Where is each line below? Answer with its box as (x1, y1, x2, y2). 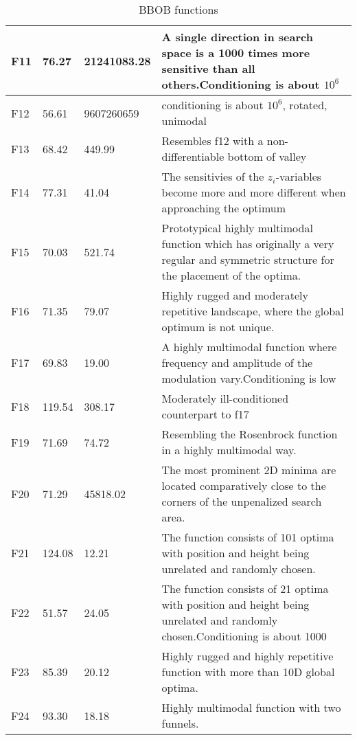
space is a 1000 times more (161, 45, 310, 60)
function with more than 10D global (161, 664, 335, 680)
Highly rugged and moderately (161, 287, 309, 303)
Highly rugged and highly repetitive (161, 648, 334, 664)
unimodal (161, 113, 207, 128)
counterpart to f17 (161, 406, 249, 422)
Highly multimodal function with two (161, 699, 341, 715)
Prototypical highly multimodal (161, 220, 313, 236)
